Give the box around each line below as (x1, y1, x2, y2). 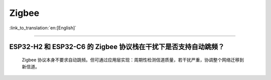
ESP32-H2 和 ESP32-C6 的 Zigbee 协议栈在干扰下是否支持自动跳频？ (9, 43, 225, 51)
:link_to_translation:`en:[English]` (9, 25, 77, 31)
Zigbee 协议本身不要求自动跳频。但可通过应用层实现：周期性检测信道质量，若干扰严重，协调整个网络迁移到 (22, 57, 244, 63)
